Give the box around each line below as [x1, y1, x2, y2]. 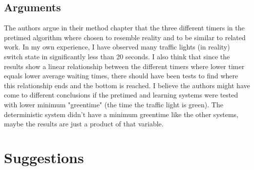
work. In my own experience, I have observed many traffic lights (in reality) [4, 42, 230, 52]
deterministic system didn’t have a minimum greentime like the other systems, [4, 109, 239, 119]
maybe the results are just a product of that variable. [4, 119, 164, 129]
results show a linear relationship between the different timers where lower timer [4, 61, 245, 71]
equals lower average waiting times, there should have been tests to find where [4, 71, 238, 81]
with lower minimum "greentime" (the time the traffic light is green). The [4, 99, 223, 109]
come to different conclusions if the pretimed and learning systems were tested [4, 90, 238, 100]
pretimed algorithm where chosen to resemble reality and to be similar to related [4, 32, 246, 42]
